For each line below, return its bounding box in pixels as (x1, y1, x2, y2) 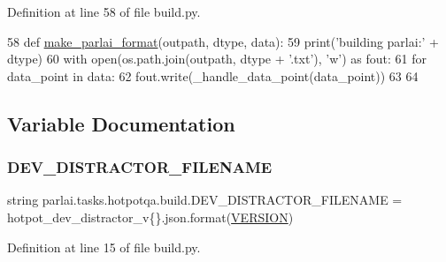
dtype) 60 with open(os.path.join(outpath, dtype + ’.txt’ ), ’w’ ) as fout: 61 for (7, 49, 427, 68)
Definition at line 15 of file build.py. (7, 237, 201, 256)
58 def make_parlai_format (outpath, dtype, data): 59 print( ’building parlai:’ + (7, 32, 439, 50)
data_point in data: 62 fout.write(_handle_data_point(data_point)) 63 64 (7, 66, 419, 85)
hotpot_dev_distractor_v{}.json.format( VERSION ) (7, 207, 294, 226)
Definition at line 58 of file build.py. (7, 3, 201, 20)
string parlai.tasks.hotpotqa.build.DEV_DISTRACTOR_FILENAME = (7, 191, 403, 209)
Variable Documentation (7, 109, 235, 137)
